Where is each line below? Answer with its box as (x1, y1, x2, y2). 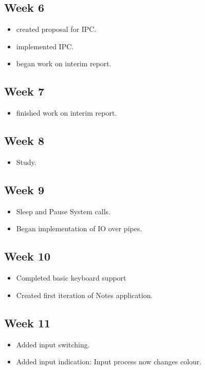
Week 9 (4, 181, 44, 197)
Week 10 (4, 248, 51, 264)
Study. (16, 156, 36, 167)
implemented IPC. (16, 41, 74, 51)
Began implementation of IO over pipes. (16, 223, 142, 234)
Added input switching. (16, 339, 90, 349)
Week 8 (4, 133, 44, 149)
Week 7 (4, 83, 44, 99)
